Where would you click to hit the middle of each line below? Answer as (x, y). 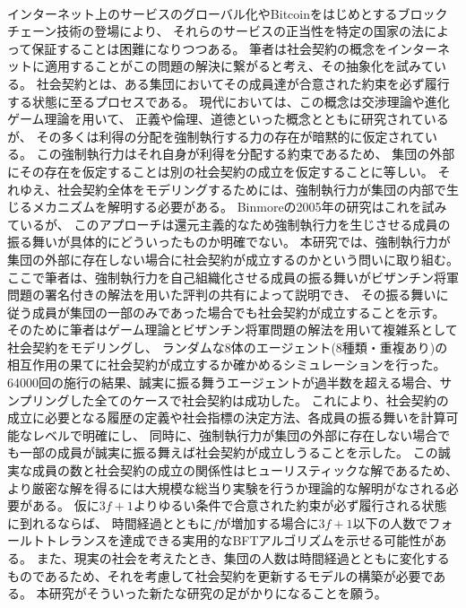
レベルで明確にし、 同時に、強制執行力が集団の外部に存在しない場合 (235, 434)
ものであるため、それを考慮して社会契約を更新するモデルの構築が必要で (220, 575)
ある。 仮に (65, 505)
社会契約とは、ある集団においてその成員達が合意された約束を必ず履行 (243, 83)
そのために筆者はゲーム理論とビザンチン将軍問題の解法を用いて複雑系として (233, 330)
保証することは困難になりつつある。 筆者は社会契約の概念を (210, 48)
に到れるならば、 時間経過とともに (110, 522)
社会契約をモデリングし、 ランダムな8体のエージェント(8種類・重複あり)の (228, 347)
